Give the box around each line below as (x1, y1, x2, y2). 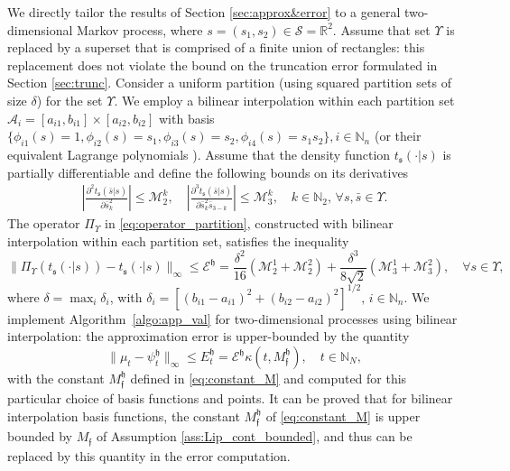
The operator (7, 214, 80, 233)
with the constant (7, 369, 105, 387)
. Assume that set (332, 20, 431, 39)
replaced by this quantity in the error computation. (7, 446, 291, 465)
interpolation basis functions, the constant (7, 407, 240, 426)
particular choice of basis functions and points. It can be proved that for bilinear (7, 389, 453, 408)
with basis (158, 108, 215, 127)
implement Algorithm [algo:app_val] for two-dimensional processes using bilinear (7, 309, 458, 328)
